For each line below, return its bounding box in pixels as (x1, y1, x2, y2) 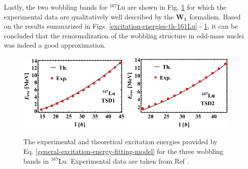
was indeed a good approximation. (4, 40, 106, 50)
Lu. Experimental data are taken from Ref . (58, 155, 189, 166)
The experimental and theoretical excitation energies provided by (23, 136, 218, 147)
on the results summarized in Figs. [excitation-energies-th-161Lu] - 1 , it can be (4, 21, 238, 31)
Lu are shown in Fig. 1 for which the (117, 2, 227, 12)
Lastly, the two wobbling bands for (4, 2, 107, 12)
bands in (23, 155, 49, 166)
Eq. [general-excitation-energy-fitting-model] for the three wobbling (23, 146, 224, 156)
